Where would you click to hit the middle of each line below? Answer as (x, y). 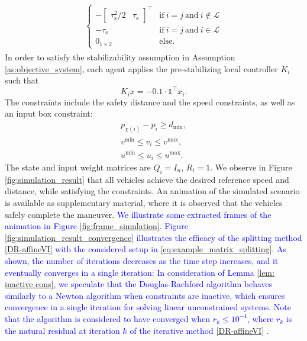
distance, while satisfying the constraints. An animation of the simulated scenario (152, 191)
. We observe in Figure (251, 167)
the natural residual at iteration (62, 330)
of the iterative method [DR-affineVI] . (199, 330)
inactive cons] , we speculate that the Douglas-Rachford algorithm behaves (139, 284)
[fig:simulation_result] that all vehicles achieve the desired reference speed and (147, 179)
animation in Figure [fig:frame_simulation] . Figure (96, 226)
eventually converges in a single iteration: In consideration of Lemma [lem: (140, 272)
